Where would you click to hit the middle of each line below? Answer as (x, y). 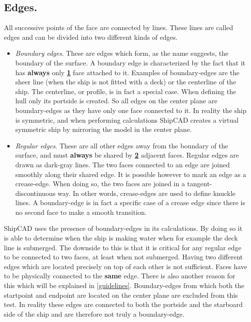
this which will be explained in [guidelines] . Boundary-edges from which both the (124, 285)
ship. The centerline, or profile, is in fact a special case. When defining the (126, 91)
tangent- (200, 184)
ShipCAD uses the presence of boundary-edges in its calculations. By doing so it (123, 228)
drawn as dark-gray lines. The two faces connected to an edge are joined (122, 164)
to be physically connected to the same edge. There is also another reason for (120, 276)
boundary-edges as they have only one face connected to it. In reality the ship (131, 110)
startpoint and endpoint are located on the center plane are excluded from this (121, 295)
